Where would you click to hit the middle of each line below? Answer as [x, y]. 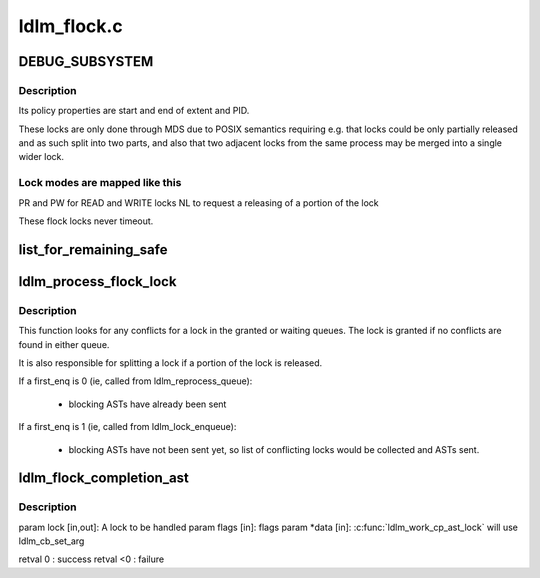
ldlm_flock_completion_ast [104, 478]
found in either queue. [64, 344]
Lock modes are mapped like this [100, 183]
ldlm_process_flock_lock [97, 281]
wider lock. [41, 157]
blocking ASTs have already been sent [147, 404]
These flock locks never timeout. [86, 221]
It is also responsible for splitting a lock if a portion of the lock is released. [170, 362]
